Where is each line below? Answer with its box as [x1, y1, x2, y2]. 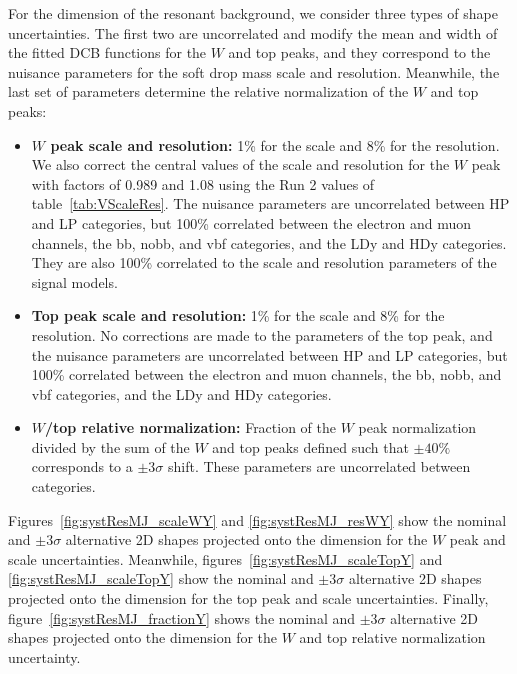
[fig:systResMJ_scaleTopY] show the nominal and [8, 568, 314, 589]
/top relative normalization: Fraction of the [45, 417, 337, 438]
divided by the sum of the [31, 436, 190, 457]
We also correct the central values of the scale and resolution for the [31, 154, 450, 175]
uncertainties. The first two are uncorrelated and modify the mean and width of [8, 22, 498, 43]
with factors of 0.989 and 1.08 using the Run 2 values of [31, 173, 375, 194]
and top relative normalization [299, 627, 486, 648]
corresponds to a [31, 456, 133, 477]
